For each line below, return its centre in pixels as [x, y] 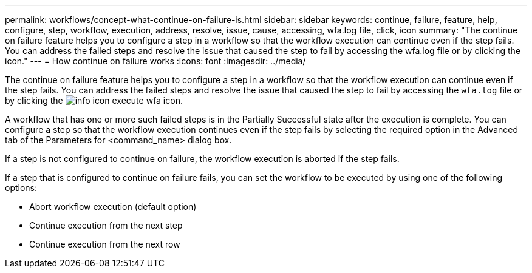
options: [21, 188]
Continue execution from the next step [106, 225]
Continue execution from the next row [105, 244]
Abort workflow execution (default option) [113, 207]
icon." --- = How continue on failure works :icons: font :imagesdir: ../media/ [155, 61]
